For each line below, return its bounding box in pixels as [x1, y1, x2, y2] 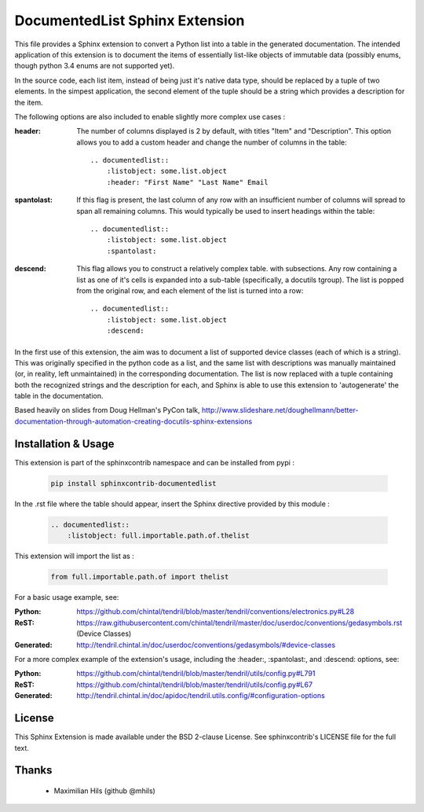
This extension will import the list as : [14, 551, 135, 561]
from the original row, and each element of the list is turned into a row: [76, 285, 304, 295]
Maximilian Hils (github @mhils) [53, 786, 156, 795]
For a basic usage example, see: [14, 593, 119, 602]
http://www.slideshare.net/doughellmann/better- [201, 406, 359, 415]
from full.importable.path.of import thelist [50, 572, 229, 582]
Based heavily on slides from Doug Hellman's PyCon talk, [14, 406, 200, 415]
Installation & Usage [14, 437, 115, 450]
